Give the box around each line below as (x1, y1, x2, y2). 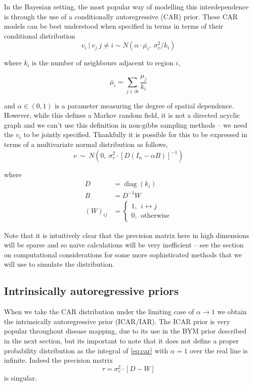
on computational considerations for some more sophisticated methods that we (4, 249, 242, 259)
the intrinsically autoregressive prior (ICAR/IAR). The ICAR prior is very (4, 316, 230, 326)
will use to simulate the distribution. (4, 259, 115, 269)
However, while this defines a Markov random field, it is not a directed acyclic (4, 110, 240, 120)
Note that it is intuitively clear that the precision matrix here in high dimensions (4, 230, 249, 240)
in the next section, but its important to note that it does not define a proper (4, 336, 239, 346)
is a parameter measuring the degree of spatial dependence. (54, 100, 234, 110)
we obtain (217, 306, 247, 317)
